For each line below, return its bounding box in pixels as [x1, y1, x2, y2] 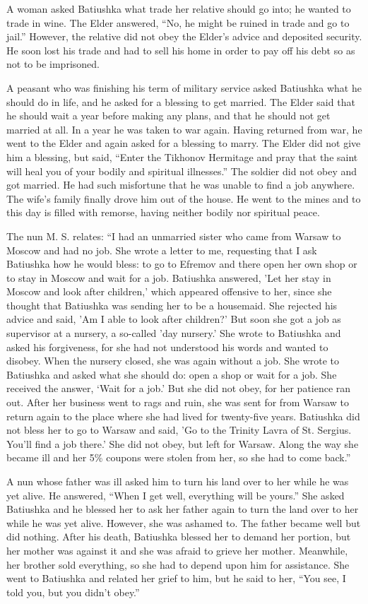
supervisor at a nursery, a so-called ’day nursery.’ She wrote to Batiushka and [6, 326, 341, 341]
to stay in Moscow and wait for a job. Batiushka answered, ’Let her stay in [6, 270, 331, 285]
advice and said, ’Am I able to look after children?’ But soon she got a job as [6, 312, 341, 326]
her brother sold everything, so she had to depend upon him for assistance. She [6, 557, 350, 572]
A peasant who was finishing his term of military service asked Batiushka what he [6, 80, 362, 95]
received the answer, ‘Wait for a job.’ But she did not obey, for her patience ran [6, 381, 351, 396]
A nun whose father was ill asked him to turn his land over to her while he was [6, 474, 349, 488]
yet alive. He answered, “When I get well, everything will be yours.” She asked [6, 487, 345, 502]
